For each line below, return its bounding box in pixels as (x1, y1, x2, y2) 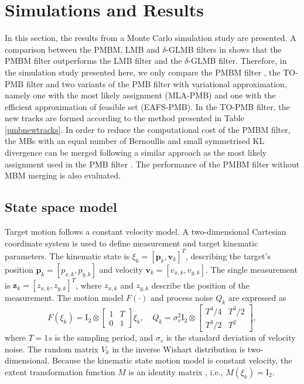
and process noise (151, 292, 213, 304)
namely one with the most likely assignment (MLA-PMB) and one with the (5, 89, 276, 101)
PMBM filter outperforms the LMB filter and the (5, 54, 182, 67)
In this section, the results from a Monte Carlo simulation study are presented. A (5, 32, 296, 44)
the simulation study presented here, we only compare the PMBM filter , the (5, 66, 281, 78)
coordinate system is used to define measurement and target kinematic (5, 236, 258, 249)
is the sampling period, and (54, 331, 153, 344)
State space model (5, 198, 117, 216)
